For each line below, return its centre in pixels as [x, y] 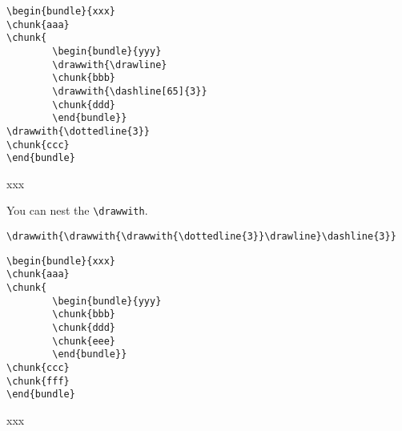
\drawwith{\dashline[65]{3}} [130, 91]
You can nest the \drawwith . [77, 210]
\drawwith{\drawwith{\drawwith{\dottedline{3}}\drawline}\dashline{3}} [201, 237]
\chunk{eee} [84, 341]
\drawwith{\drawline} [110, 64]
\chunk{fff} [38, 381]
